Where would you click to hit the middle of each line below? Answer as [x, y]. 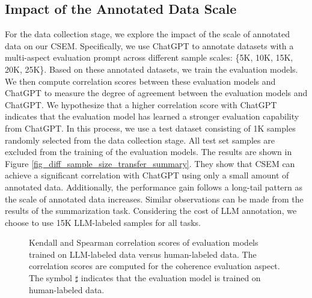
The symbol [51, 278]
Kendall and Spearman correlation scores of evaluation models [144, 242]
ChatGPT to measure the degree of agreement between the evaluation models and [156, 93]
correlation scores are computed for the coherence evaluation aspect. [154, 266]
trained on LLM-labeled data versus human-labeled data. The [143, 254]
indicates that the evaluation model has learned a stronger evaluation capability [152, 116]
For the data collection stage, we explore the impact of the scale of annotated [148, 34]
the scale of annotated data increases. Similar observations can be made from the [154, 199]
